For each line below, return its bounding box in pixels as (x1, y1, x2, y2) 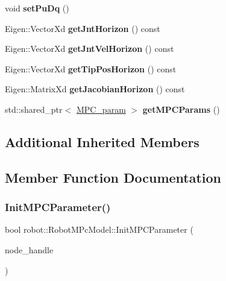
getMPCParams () (142, 103, 220, 115)
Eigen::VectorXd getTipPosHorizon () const (5, 62, 177, 75)
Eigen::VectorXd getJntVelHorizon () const (5, 42, 174, 55)
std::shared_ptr (5, 103, 63, 115)
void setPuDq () (5, 2, 69, 14)
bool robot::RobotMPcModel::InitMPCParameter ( (5, 223, 193, 236)
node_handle (5, 243, 54, 256)
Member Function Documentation (5, 168, 222, 186)
